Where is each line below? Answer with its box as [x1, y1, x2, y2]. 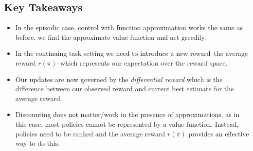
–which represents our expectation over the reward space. [56, 57, 228, 67]
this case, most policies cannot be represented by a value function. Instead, [15, 118, 239, 129]
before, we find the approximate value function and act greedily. [15, 32, 206, 42]
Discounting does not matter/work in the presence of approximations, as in [15, 109, 240, 119]
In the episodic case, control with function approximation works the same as [15, 22, 243, 33]
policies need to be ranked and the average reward [15, 128, 165, 138]
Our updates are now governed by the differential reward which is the [15, 74, 223, 84]
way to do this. [15, 138, 60, 148]
